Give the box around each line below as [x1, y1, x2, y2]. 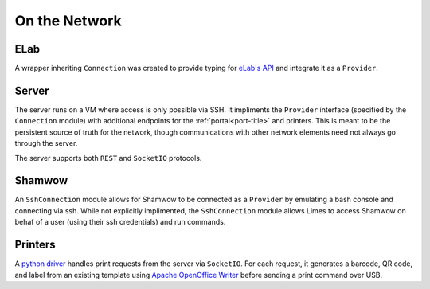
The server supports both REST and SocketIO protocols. [14, 153, 202, 162]
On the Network [14, 12, 123, 29]
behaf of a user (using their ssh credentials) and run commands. [14, 217, 226, 227]
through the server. [14, 139, 78, 148]
